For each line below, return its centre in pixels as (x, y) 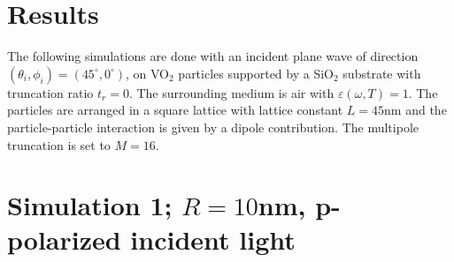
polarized (64, 240)
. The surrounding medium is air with (231, 92)
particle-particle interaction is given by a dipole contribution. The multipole (213, 127)
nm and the (416, 110)
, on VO (147, 73)
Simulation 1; (90, 205)
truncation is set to (59, 144)
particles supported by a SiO (256, 73)
